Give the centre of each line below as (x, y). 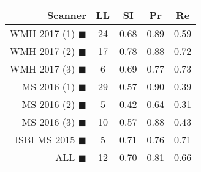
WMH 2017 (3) (43, 69)
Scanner (67, 15)
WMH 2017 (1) (43, 33)
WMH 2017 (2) (43, 51)
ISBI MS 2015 (45, 139)
